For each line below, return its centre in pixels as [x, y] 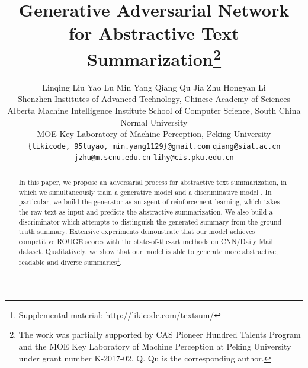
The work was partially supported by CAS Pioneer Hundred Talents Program [160, 335]
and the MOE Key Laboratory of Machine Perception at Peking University [155, 346]
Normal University [154, 122]
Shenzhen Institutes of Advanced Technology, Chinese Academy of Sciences [154, 99]
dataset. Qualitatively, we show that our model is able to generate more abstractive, [148, 251]
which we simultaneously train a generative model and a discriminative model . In [145, 192]
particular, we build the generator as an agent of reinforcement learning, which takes [149, 202]
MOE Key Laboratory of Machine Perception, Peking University [154, 134]
